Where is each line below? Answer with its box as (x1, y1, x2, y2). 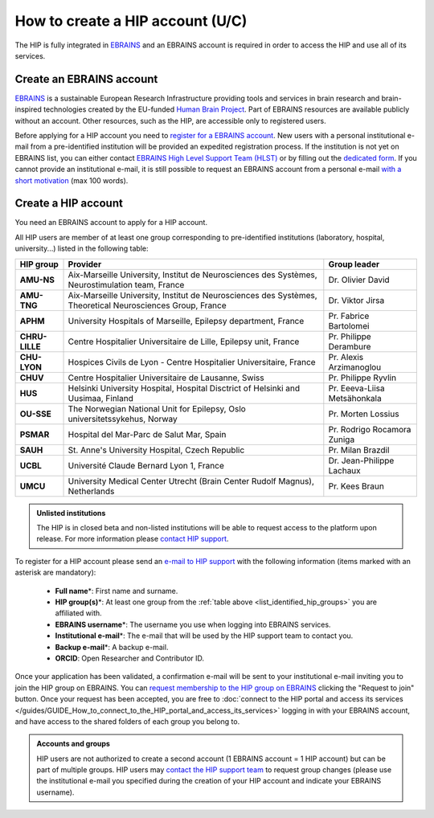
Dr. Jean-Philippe (328, 455, 395, 466)
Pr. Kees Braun (328, 481, 385, 492)
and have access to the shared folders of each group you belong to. (14, 716, 240, 726)
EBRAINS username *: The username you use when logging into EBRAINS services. (55, 620, 331, 629)
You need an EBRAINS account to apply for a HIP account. (14, 218, 208, 227)
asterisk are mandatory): (14, 567, 96, 578)
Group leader (328, 258, 380, 269)
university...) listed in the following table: (14, 243, 149, 253)
